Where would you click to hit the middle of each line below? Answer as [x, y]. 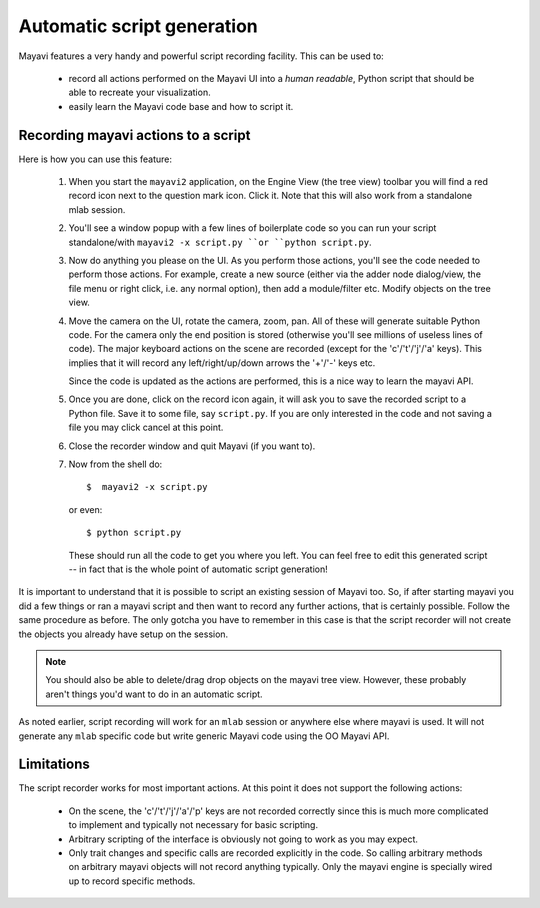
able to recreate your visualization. [139, 92]
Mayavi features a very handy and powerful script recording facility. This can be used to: [201, 56]
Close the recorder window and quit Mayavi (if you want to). [192, 446]
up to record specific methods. [132, 881]
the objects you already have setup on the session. [123, 634]
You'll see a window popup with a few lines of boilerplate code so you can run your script [252, 228]
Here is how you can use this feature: [95, 159]
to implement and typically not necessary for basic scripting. [193, 825]
